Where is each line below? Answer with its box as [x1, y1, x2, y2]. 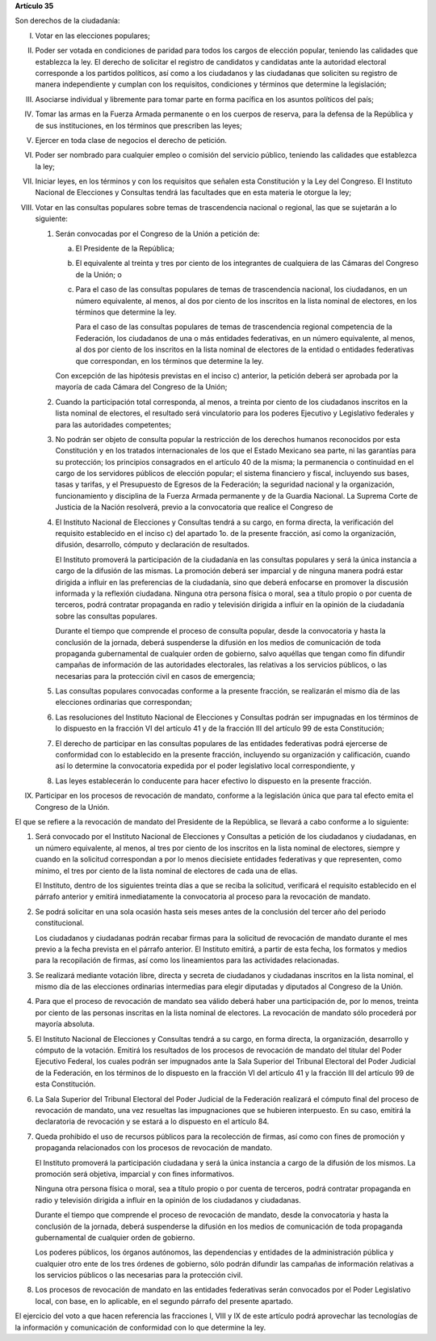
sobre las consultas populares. [55, 611, 157, 621]
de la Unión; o [75, 269, 123, 279]
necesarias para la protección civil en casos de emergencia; [55, 671, 256, 681]
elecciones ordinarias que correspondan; [55, 698, 193, 707]
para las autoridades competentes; [55, 420, 171, 429]
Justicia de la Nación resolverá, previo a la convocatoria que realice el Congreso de [55, 502, 333, 512]
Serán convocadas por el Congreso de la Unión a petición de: [55, 229, 260, 238]
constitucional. [35, 918, 85, 928]
